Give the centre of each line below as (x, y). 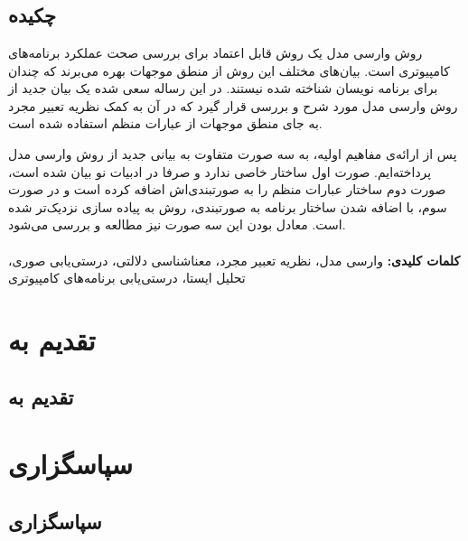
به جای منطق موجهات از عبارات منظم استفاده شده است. (165, 123)
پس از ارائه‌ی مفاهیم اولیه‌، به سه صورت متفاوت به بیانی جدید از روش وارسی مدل (233, 153)
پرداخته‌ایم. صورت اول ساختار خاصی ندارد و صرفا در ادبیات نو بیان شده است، (220, 171)
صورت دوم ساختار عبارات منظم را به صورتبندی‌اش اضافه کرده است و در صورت (227, 189)
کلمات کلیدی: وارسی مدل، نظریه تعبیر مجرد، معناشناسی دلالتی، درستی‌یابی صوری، (234, 260)
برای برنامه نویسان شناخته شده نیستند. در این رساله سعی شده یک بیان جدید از (223, 88)
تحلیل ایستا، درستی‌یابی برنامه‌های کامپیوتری (127, 278)
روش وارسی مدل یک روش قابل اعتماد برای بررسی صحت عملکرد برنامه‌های (215, 52)
